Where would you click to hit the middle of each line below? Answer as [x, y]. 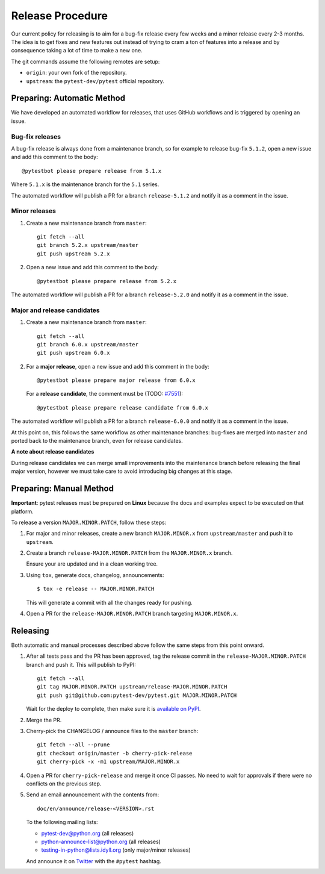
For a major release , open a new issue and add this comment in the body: [118, 366]
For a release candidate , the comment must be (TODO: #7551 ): [105, 394]
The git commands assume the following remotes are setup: [85, 61]
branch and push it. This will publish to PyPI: [81, 664]
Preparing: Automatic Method [68, 98]
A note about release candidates [53, 452]
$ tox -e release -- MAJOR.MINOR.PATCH [96, 589]
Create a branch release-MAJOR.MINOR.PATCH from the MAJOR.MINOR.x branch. [129, 553]
